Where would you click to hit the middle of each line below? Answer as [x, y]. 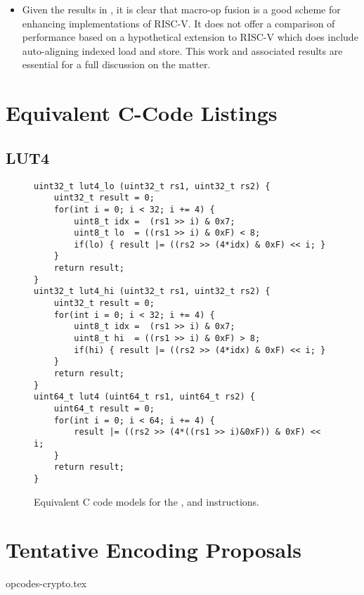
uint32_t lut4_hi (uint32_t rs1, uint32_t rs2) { [152, 292]
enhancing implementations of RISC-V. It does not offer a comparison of [178, 23]
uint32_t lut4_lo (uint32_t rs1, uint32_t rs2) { [152, 186]
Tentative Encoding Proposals [154, 550]
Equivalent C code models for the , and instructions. [147, 501]
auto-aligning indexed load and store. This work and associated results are [182, 50]
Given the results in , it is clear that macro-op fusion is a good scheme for [181, 9]
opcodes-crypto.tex [46, 583]
